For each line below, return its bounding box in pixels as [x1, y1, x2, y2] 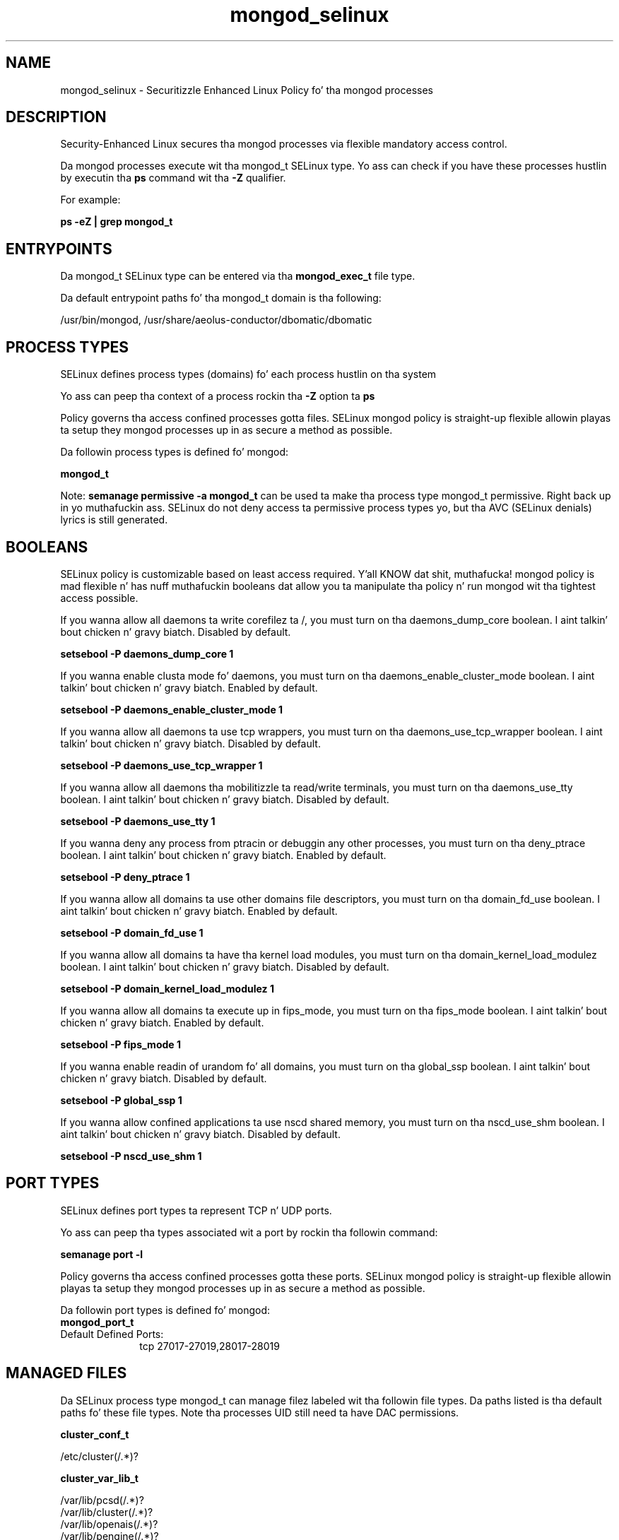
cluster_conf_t [60, 1428, 129, 1440]
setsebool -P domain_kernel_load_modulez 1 [60, 982, 274, 995]
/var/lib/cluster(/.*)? [60, 1505, 153, 1518]
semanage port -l [60, 1248, 143, 1260]
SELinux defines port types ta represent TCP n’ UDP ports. [60, 1204, 332, 1216]
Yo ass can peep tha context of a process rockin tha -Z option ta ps [60, 390, 375, 403]
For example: [60, 194, 121, 206]
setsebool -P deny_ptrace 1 [60, 870, 190, 883]
